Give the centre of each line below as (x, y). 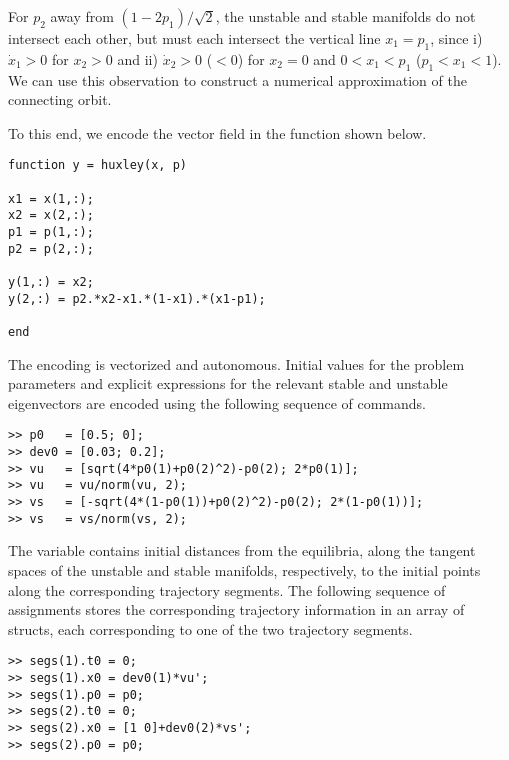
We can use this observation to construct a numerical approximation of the (237, 79)
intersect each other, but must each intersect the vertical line (194, 38)
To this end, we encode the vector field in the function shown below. (217, 132)
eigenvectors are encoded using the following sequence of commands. (217, 402)
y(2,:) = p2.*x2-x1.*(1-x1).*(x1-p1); (137, 298)
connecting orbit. (60, 99)
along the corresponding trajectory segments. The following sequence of (227, 589)
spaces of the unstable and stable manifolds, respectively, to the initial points (244, 569)
